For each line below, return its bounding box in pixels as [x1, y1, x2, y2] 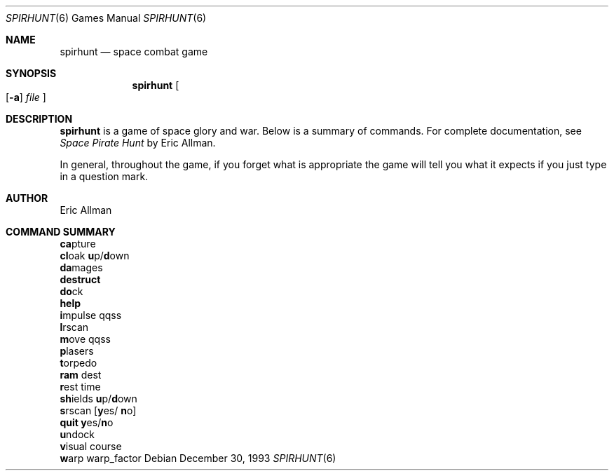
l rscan [60, 321, 89, 333]
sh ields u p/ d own [60, 393, 137, 404]
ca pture [60, 238, 96, 250]
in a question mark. [60, 170, 149, 182]
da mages [60, 261, 103, 273]
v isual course [60, 440, 122, 452]
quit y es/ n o [60, 416, 114, 428]
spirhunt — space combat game [60, 46, 208, 57]
